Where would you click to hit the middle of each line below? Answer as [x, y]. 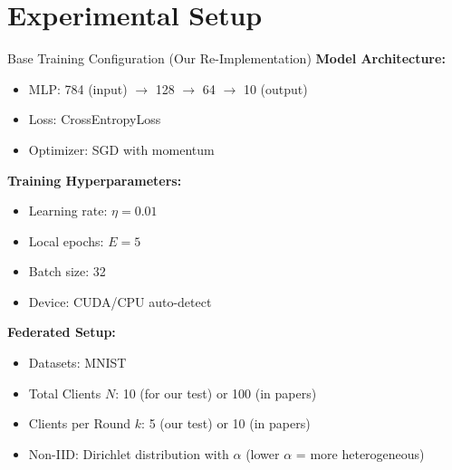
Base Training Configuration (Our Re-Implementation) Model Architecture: [226, 58]
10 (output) [275, 88]
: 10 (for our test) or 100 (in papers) [216, 393]
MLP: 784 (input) [78, 88]
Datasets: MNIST [77, 363]
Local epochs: [66, 240]
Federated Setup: [62, 332]
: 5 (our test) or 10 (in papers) [226, 423]
